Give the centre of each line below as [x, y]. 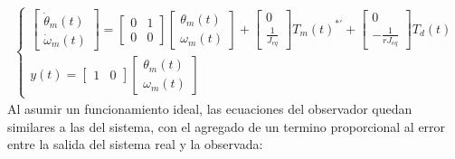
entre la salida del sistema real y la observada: [135, 144]
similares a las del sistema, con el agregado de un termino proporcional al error [227, 126]
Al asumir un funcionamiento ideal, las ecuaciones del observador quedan [210, 109]
